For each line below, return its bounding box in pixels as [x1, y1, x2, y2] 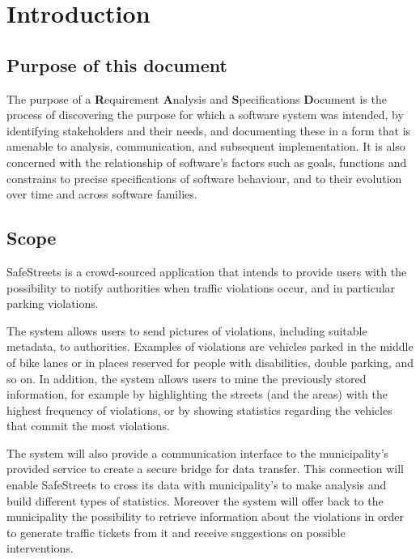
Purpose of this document [6, 52, 227, 77]
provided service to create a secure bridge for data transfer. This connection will [6, 460, 404, 477]
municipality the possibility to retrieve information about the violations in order [6, 508, 404, 525]
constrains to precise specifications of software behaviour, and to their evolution [6, 169, 402, 186]
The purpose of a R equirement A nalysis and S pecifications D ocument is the [6, 90, 387, 107]
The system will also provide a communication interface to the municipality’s [6, 444, 389, 461]
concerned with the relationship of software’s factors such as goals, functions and [6, 153, 407, 170]
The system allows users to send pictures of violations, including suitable [6, 322, 367, 339]
